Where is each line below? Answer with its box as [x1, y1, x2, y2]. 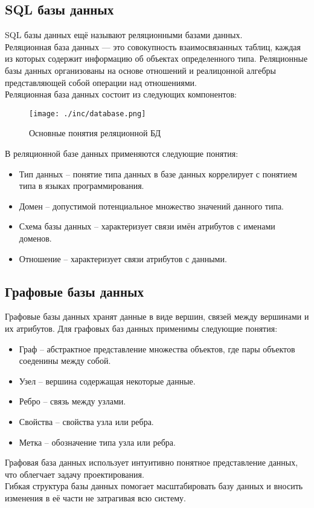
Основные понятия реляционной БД [29, 127, 161, 139]
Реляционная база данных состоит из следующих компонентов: [5, 88, 237, 101]
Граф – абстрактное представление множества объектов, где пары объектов [19, 342, 295, 355]
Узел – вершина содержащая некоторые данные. [19, 374, 196, 387]
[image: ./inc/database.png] [29, 109, 146, 118]
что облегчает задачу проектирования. [5, 467, 144, 480]
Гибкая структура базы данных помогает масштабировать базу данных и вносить [5, 480, 303, 492]
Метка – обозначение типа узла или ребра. [19, 435, 176, 448]
